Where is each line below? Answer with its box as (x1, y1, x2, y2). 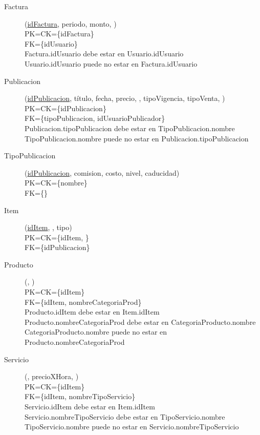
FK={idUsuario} (25, 38, 78, 49)
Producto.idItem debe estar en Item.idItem (25, 306, 160, 317)
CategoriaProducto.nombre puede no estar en (25, 326, 167, 337)
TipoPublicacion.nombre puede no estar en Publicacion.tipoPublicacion (25, 133, 249, 143)
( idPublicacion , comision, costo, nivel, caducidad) (25, 167, 180, 178)
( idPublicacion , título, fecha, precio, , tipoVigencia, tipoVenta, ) (25, 93, 225, 103)
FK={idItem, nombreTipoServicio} (25, 391, 136, 402)
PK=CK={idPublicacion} (25, 102, 106, 113)
